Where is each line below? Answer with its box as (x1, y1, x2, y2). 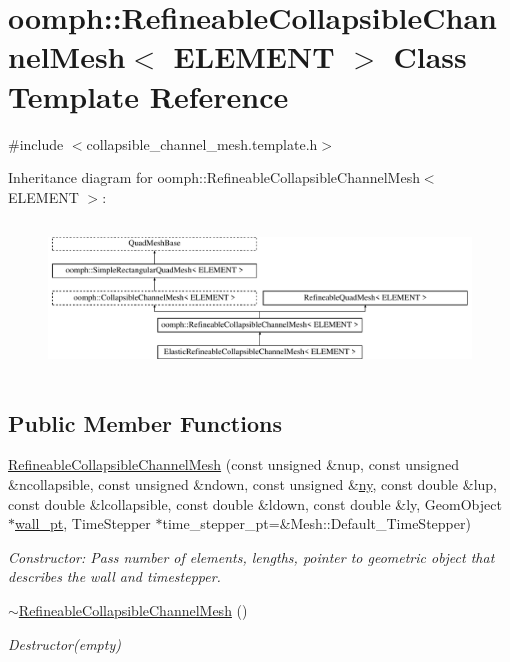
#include (8, 133, 64, 154)
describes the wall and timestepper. (8, 566, 221, 587)
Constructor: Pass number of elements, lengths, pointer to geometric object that (8, 546, 495, 567)
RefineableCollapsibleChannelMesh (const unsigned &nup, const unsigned (8, 454, 460, 475)
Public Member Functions (8, 407, 282, 438)
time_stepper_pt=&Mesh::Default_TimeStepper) (162, 513, 471, 534)
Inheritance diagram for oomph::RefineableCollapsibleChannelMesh (8, 167, 420, 188)
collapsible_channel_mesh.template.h (86, 133, 318, 154)
